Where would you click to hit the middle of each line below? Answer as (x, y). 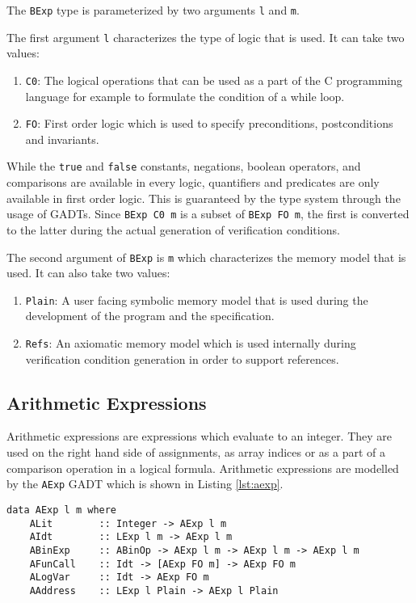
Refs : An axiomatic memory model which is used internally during (191, 343)
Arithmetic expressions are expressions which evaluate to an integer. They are (200, 436)
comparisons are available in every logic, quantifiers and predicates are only (193, 182)
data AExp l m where (62, 510)
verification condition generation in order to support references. (182, 358)
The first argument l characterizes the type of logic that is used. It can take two (206, 37)
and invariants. (62, 139)
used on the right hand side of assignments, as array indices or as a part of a (196, 452)
